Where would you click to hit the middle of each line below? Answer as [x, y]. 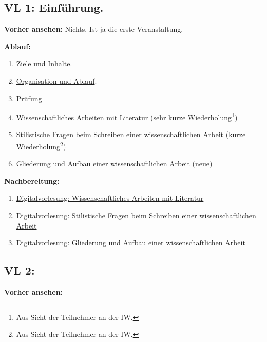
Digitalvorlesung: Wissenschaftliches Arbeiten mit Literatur [110, 198]
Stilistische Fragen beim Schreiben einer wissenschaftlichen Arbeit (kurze [131, 134]
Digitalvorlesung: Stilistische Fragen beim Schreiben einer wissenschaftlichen [136, 215]
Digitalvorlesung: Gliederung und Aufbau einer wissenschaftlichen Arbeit [131, 243]
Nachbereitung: [32, 180]
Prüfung [29, 98]
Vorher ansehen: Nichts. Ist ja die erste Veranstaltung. [94, 29]
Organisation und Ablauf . [56, 80]
